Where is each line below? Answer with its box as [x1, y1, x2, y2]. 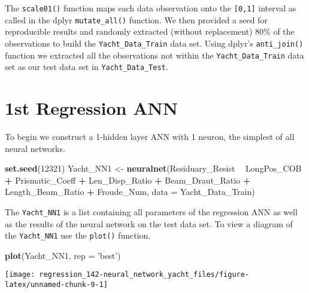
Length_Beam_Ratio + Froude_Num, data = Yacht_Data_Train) [5, 185, 255, 198]
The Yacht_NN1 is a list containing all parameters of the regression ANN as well [5, 205, 298, 218]
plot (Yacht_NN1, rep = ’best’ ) [5, 249, 121, 261]
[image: [5, 270, 35, 279]
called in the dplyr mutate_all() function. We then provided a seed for [5, 13, 268, 26]
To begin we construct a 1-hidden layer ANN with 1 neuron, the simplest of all [5, 130, 295, 142]
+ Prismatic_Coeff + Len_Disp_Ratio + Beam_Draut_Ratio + [5, 173, 251, 186]
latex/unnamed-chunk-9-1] [5, 280, 108, 289]
